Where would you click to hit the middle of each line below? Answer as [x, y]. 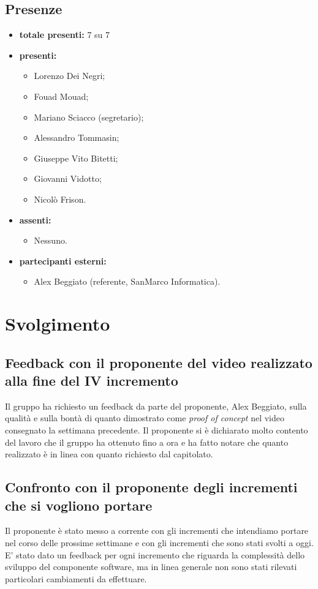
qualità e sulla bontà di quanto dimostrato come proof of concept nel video [145, 418]
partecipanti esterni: [63, 261]
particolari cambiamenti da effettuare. [76, 578]
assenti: [35, 219]
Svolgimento [58, 324]
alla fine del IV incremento [92, 381]
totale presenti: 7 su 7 [65, 35]
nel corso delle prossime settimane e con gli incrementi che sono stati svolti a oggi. [159, 543]
